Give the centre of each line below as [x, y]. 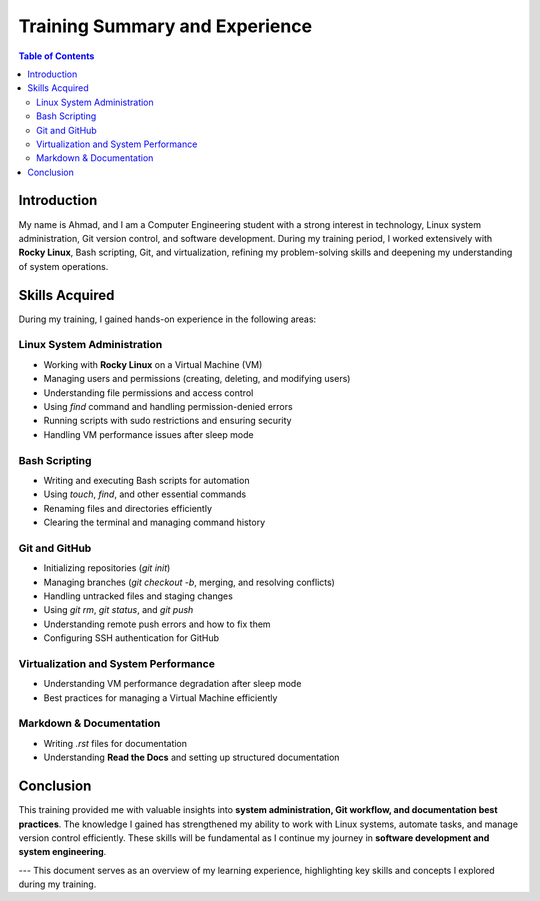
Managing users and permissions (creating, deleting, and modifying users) [197, 379]
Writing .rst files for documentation [115, 743]
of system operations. [63, 266]
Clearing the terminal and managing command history [154, 522]
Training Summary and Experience [165, 26]
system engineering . [62, 852]
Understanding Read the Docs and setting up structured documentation [191, 757]
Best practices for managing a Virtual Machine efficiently [160, 697]
